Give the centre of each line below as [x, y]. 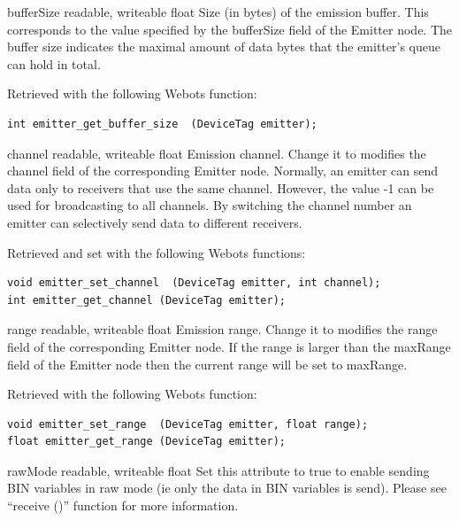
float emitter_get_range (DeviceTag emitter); [146, 442]
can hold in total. [54, 63]
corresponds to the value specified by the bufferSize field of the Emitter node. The [230, 29]
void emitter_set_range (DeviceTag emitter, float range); [188, 424]
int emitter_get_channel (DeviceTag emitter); [146, 300]
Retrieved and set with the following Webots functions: [157, 252]
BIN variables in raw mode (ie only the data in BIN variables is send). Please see [227, 488]
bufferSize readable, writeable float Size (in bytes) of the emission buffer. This [218, 12]
